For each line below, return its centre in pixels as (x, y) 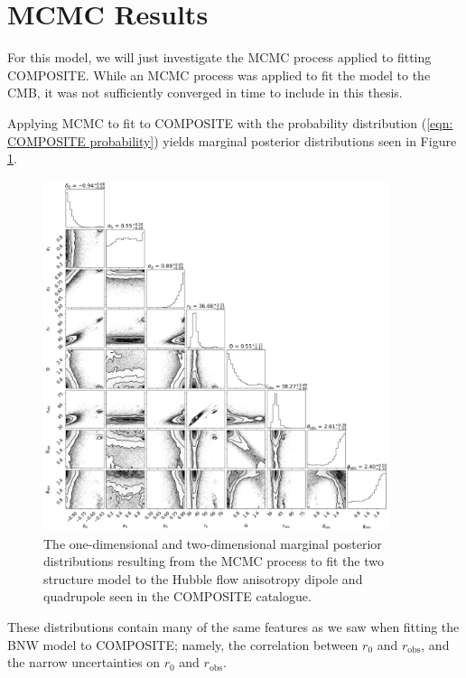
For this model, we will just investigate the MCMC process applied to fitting (219, 57)
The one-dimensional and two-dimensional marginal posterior (213, 543)
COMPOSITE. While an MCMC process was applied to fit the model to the (219, 74)
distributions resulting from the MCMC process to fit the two (214, 561)
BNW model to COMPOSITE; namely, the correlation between (183, 644)
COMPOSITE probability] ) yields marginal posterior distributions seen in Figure (232, 140)
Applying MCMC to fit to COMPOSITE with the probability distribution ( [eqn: (230, 122)
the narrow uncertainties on (84, 662)
